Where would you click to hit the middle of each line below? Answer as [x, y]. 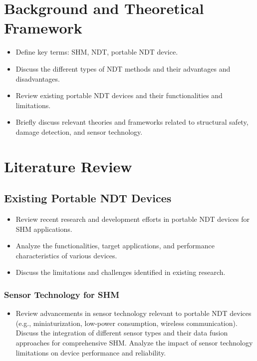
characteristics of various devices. [66, 255]
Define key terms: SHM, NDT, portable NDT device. [97, 52]
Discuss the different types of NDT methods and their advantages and [123, 68]
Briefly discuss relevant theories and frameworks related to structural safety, [132, 122]
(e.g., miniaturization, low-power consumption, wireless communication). [127, 323]
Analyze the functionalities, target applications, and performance [115, 246]
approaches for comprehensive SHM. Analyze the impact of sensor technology [134, 343]
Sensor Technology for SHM [62, 294]
